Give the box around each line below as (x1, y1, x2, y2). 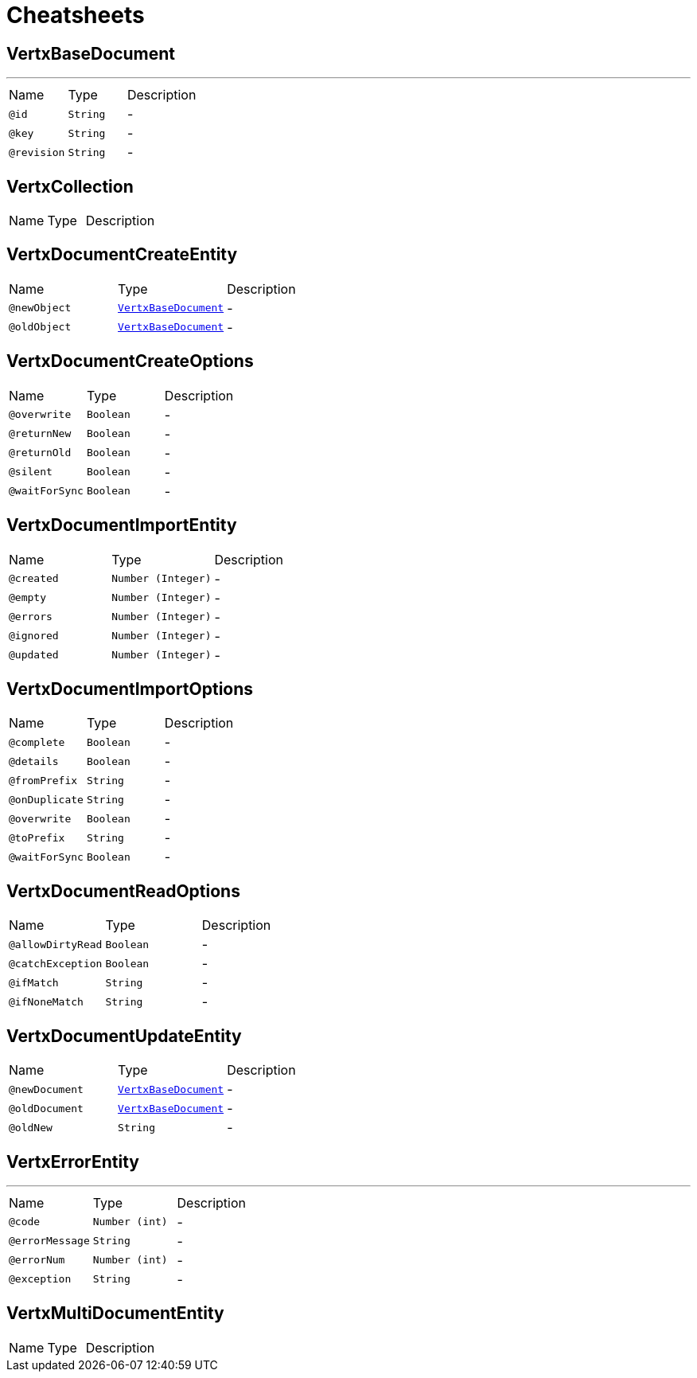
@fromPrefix (9, 774, 78, 787)
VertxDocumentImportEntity (6, 515, 237, 536)
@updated (9, 649, 59, 662)
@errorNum (9, 1254, 65, 1267)
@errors (9, 611, 53, 623)
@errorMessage (9, 1235, 90, 1247)
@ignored (9, 630, 59, 642)
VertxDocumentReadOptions (6, 880, 240, 901)
